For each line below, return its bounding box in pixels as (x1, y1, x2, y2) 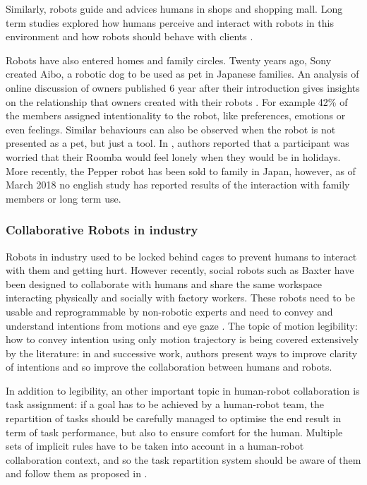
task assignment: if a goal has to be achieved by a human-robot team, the (6, 397, 325, 412)
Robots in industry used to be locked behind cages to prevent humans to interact (6, 249, 357, 263)
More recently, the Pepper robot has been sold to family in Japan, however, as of (6, 163, 356, 178)
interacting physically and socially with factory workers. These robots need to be (6, 290, 355, 305)
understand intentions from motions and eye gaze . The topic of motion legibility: (6, 318, 358, 333)
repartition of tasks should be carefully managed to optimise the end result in (6, 411, 342, 426)
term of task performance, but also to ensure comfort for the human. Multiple (6, 424, 343, 439)
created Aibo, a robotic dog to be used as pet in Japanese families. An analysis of (6, 66, 359, 81)
